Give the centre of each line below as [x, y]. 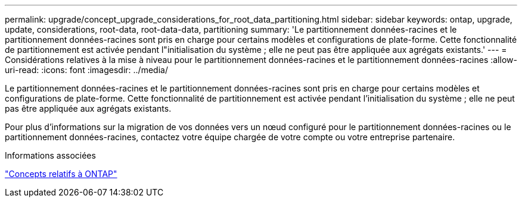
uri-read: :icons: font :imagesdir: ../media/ [86, 70]
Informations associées [50, 155]
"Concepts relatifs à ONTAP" [61, 174]
